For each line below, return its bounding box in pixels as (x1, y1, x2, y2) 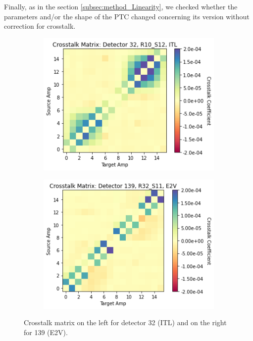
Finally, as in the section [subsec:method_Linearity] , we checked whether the (4, 1, 238, 11)
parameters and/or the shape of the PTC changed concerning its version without (4, 11, 250, 21)
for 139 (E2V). (24, 327, 68, 337)
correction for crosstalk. (4, 21, 76, 31)
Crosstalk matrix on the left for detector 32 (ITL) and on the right (24, 317, 227, 328)
